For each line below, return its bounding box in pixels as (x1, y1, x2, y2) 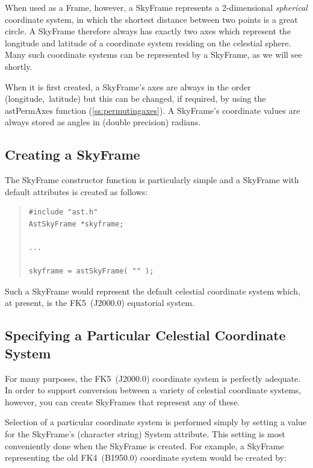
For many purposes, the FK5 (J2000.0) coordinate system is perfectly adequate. (5, 372, 301, 384)
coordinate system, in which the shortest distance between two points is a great (5, 13, 298, 25)
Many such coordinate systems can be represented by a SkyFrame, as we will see (5, 48, 302, 61)
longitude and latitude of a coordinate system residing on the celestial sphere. (5, 36, 291, 49)
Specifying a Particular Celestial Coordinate (5, 326, 286, 345)
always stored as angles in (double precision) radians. (5, 116, 201, 128)
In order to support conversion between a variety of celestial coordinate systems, (5, 384, 302, 396)
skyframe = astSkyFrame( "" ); (28, 267, 154, 276)
